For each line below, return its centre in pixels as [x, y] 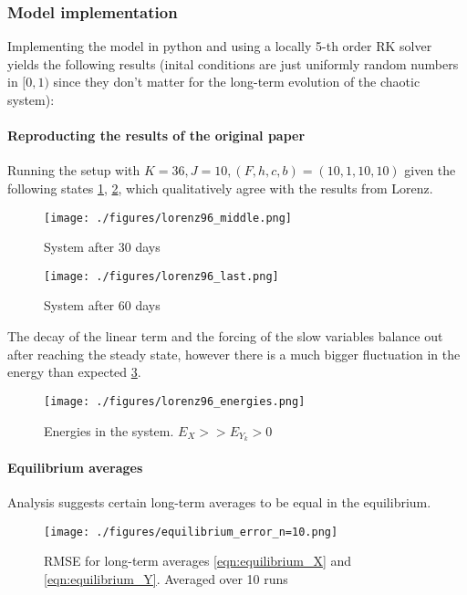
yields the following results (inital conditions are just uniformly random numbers [233, 63]
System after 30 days [102, 247]
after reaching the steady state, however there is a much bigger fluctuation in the [234, 354]
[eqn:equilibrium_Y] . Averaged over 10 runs [166, 579]
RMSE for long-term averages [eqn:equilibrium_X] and [198, 561]
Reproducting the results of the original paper [156, 136]
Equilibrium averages [75, 467]
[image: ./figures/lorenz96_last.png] [161, 276]
